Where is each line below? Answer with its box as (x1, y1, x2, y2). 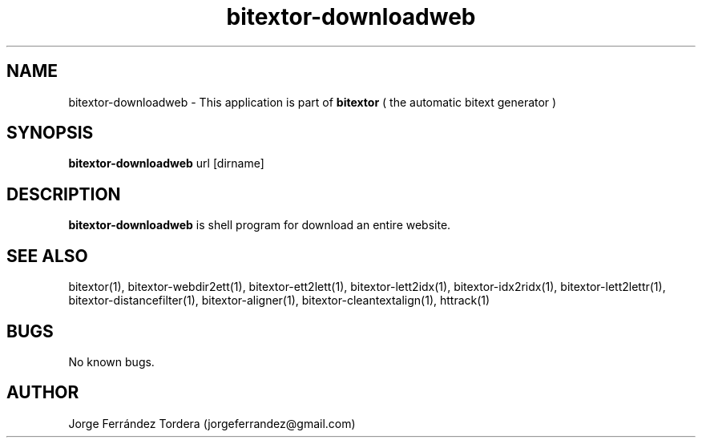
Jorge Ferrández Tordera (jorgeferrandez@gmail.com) (68, 416, 356, 430)
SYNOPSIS (6, 123, 94, 143)
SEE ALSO (6, 245, 88, 266)
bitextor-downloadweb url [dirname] (68, 156, 264, 171)
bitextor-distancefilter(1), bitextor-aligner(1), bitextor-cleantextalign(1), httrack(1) (68, 293, 490, 308)
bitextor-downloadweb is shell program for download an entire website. (68, 218, 451, 232)
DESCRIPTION (6, 184, 121, 204)
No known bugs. (68, 354, 155, 369)
